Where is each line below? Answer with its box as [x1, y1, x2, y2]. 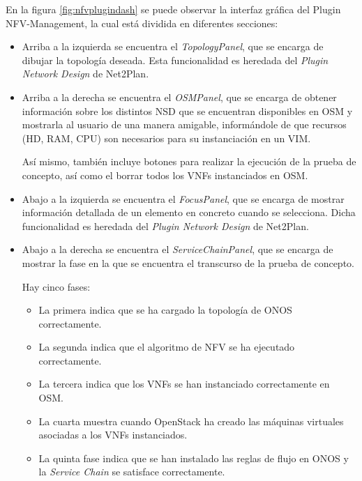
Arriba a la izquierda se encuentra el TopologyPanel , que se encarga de [22, 39, 324, 54]
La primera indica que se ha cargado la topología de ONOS [38, 303, 292, 317]
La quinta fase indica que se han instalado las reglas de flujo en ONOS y [38, 450, 349, 465]
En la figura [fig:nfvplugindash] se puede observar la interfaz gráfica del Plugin [6, 2, 341, 16]
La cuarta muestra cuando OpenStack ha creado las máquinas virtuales [38, 413, 344, 428]
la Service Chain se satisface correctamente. [38, 464, 225, 479]
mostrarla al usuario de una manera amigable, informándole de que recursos [22, 117, 347, 132]
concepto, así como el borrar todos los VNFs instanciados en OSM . [22, 167, 308, 182]
